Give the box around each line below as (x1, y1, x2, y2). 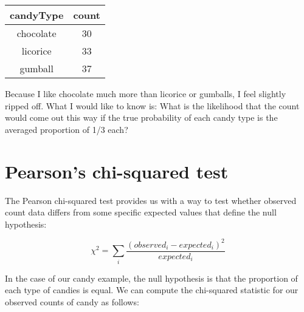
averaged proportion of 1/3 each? (5, 123, 128, 135)
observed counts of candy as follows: (5, 295, 139, 308)
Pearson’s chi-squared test (5, 158, 229, 183)
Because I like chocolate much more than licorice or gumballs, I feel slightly (5, 87, 286, 100)
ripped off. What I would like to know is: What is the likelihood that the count (5, 99, 300, 112)
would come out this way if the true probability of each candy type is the (5, 111, 278, 124)
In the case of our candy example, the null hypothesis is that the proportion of (5, 271, 298, 284)
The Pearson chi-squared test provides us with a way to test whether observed (5, 194, 297, 206)
